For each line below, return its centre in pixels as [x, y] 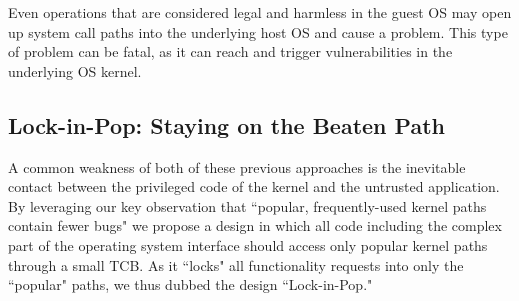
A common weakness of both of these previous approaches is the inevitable [237, 166]
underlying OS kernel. [75, 70]
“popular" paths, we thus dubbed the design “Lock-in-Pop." [190, 284]
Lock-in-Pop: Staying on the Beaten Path [226, 124]
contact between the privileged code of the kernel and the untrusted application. [254, 186]
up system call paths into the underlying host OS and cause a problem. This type [258, 31]
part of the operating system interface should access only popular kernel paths [248, 244]
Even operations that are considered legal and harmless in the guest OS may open [260, 12]
